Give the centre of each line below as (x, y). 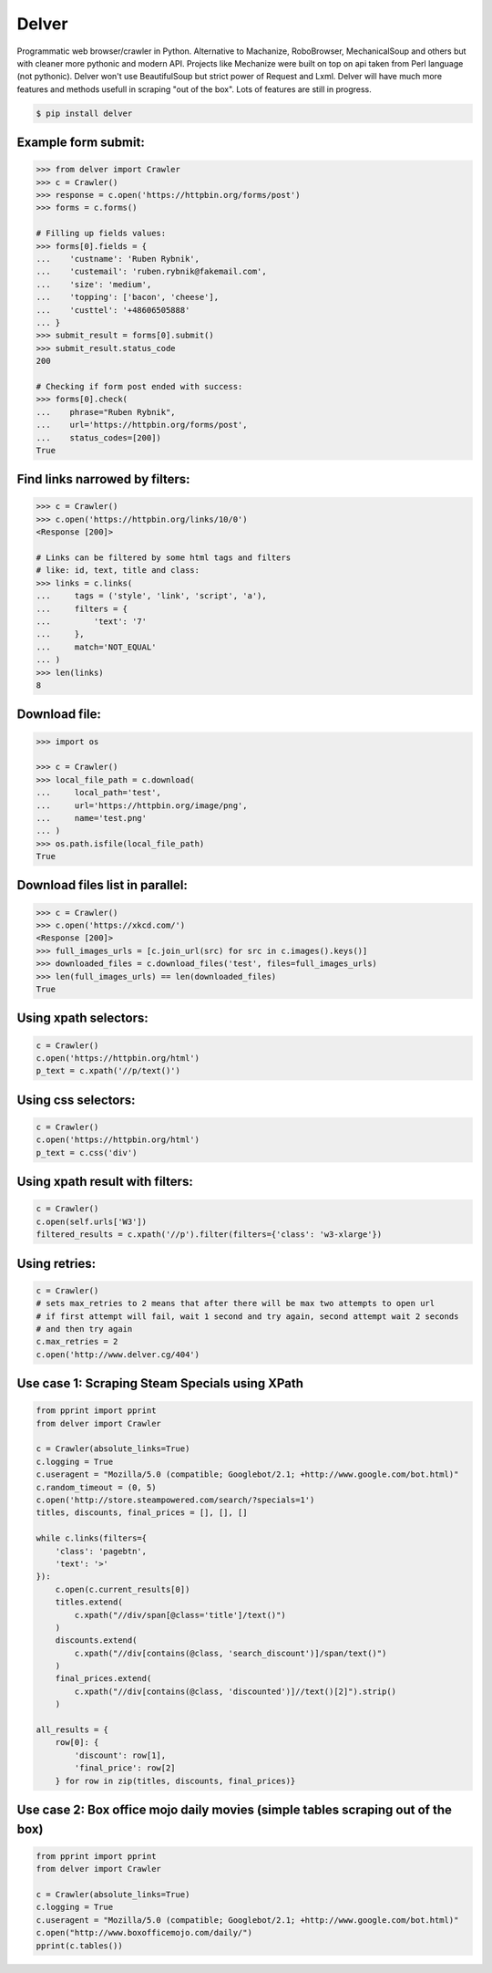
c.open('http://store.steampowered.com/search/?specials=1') (175, 1500)
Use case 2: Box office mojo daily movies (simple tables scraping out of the (235, 1810)
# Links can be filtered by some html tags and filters (164, 558)
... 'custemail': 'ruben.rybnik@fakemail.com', (152, 272)
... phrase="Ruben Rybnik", (106, 412)
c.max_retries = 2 (77, 1342)
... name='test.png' (92, 818)
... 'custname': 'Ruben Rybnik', (118, 259)
